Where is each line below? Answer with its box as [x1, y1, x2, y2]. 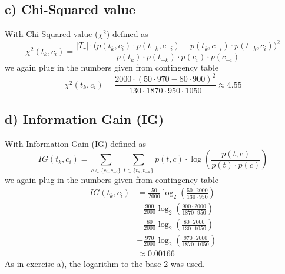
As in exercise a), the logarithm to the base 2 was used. [5, 258, 205, 270]
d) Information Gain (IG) [5, 109, 164, 128]
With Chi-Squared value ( [5, 28, 98, 40]
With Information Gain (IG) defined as [5, 137, 146, 149]
